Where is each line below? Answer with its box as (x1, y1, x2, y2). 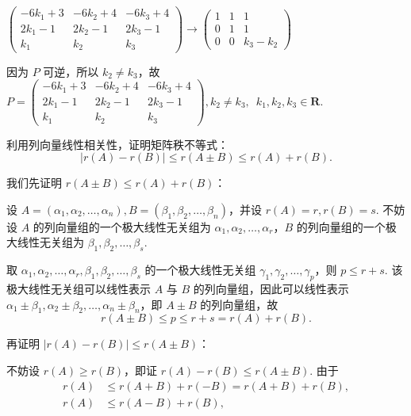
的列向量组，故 (200, 296, 278, 312)
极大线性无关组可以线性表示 (6, 281, 151, 297)
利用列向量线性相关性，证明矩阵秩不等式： (6, 135, 229, 152)
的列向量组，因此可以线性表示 (193, 281, 349, 297)
